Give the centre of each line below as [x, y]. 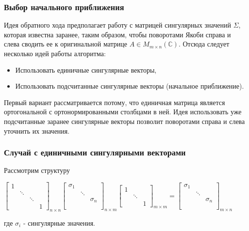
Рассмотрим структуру [37, 170]
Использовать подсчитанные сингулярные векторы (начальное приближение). [130, 86]
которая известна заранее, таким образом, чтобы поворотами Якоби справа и [117, 34]
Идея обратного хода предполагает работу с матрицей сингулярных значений [117, 25]
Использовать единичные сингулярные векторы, [86, 69]
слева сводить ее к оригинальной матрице [66, 44]
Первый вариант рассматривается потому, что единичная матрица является [115, 102]
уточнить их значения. [37, 131]
